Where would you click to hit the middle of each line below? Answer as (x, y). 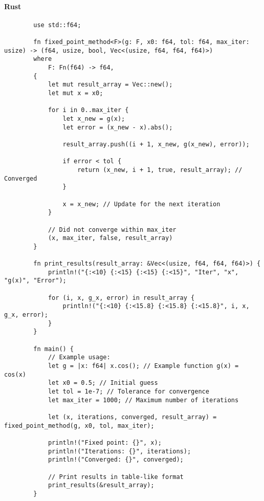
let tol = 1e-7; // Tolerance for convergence (128, 392)
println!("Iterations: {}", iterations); (119, 451)
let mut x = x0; (75, 93)
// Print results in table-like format (116, 477)
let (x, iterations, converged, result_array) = (132, 417)
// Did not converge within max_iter (112, 230)
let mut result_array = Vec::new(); (110, 85)
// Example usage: (79, 357)
